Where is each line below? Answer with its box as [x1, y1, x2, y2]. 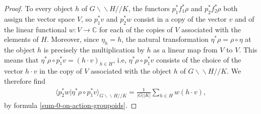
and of [234, 13, 254, 24]
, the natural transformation [121, 34, 209, 44]
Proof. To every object [4, 3, 73, 13]
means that [4, 54, 39, 65]
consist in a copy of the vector [134, 13, 227, 24]
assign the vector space [4, 13, 75, 24]
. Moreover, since [46, 34, 99, 44]
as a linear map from [153, 44, 218, 54]
